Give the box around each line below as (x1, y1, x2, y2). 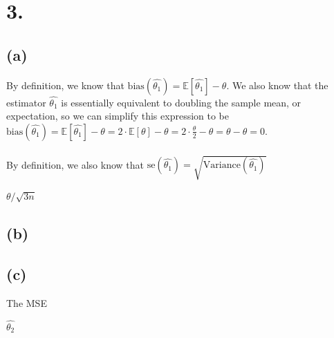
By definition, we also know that (6, 157, 144, 171)
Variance (203, 160, 241, 171)
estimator (6, 95, 46, 109)
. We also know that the (226, 77, 328, 92)
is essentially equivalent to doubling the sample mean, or (61, 95, 301, 109)
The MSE (6, 295, 47, 310)
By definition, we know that (6, 77, 124, 92)
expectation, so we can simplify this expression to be (6, 109, 230, 123)
